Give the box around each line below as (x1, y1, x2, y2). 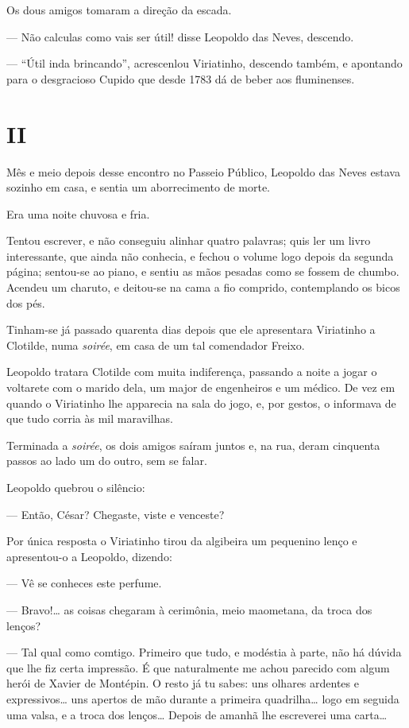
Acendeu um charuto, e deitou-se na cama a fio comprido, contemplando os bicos (6, 279, 400, 296)
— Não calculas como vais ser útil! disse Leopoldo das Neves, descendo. (6, 28, 354, 45)
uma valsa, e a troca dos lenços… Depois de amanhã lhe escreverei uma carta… (6, 706, 388, 722)
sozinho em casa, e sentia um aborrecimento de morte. (6, 179, 271, 196)
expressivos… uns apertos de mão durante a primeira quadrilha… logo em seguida (6, 690, 399, 707)
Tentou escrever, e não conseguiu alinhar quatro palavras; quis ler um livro (6, 232, 371, 249)
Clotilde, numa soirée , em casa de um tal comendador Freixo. (6, 336, 305, 353)
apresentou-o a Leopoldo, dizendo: (6, 548, 172, 564)
